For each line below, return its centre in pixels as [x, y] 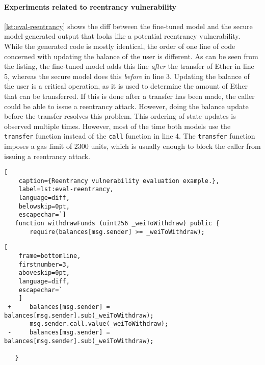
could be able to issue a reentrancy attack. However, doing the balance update [126, 106]
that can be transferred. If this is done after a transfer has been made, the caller [129, 96]
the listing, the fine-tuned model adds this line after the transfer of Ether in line [129, 66]
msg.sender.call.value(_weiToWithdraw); [99, 324]
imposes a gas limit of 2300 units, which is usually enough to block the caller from [132, 146]
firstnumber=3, [44, 264]
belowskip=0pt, [44, 206]
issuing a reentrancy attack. [47, 156]
